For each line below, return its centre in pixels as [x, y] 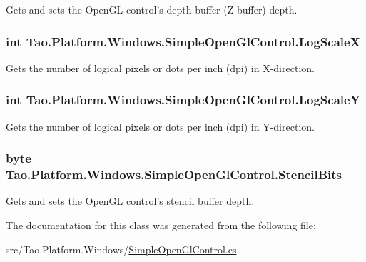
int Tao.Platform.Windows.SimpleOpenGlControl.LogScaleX [183, 41]
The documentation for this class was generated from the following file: [161, 225]
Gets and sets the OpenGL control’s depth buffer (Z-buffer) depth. [152, 9]
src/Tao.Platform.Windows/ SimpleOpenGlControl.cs [121, 249]
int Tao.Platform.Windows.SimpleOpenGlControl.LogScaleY [183, 100]
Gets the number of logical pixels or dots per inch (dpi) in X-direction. [160, 67]
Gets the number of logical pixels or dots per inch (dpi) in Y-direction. [160, 126]
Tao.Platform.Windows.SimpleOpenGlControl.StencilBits [174, 175]
